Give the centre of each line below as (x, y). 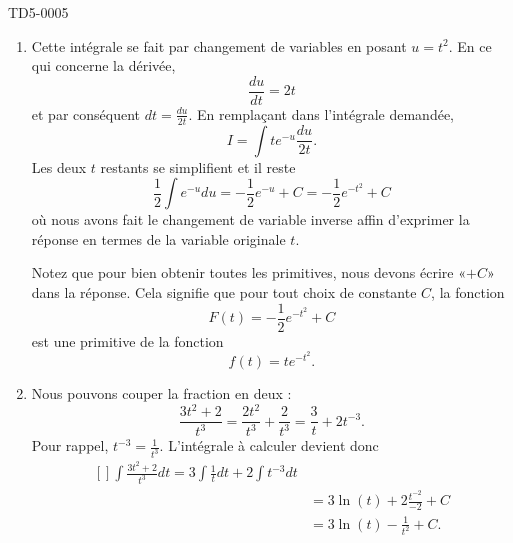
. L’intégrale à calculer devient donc (269, 445)
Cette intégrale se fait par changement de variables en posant (219, 45)
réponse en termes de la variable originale (158, 238)
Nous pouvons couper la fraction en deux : (161, 392)
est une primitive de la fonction (127, 340)
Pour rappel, (70, 445)
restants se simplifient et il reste (198, 166)
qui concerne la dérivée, (103, 65)
